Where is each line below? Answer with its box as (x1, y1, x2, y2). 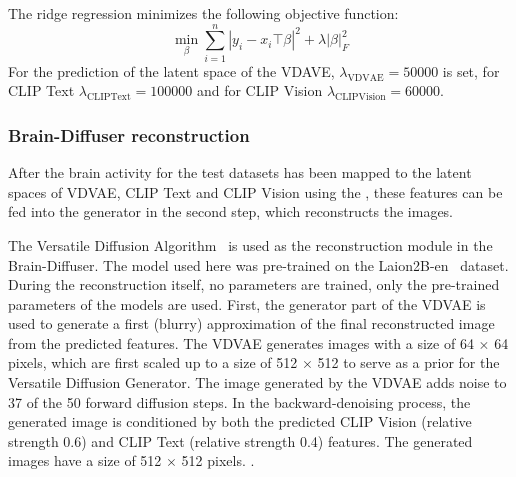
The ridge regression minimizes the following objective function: (8, 3, 399, 23)
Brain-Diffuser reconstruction (8, 122, 250, 147)
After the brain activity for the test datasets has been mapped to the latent (8, 162, 472, 183)
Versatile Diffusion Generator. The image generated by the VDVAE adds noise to (8, 372, 507, 393)
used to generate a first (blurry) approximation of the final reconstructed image (8, 313, 495, 334)
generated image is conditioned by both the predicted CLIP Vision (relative (8, 411, 472, 432)
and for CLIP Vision (196, 80, 323, 101)
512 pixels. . (181, 450, 255, 471)
